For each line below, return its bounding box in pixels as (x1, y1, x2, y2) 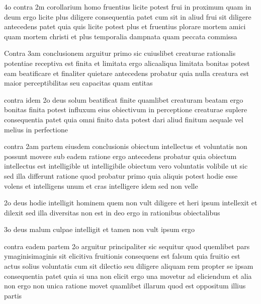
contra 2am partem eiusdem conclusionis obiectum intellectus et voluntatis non (4, 141, 247, 151)
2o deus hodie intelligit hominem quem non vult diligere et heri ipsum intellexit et (4, 197, 257, 208)
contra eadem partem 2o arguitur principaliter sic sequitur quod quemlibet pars (4, 241, 250, 251)
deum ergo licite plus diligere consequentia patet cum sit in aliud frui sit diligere (4, 11, 251, 22)
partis (4, 290, 22, 300)
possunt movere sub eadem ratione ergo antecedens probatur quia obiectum (4, 150, 237, 161)
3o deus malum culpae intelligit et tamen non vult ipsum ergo (4, 224, 195, 235)
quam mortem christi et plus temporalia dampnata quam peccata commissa (4, 31, 237, 41)
